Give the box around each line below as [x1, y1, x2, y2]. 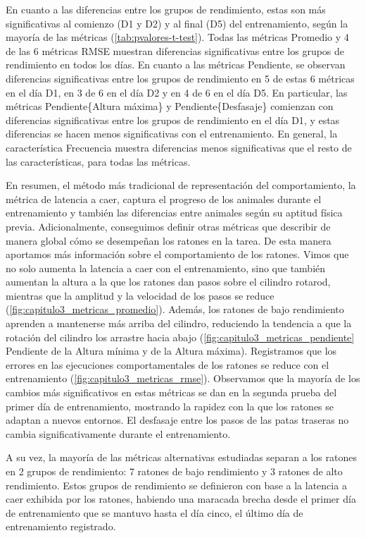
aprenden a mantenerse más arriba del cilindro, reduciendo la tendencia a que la [6, 316, 352, 331]
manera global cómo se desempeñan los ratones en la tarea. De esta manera [6, 233, 332, 247]
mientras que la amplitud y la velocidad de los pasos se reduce [6, 288, 274, 302]
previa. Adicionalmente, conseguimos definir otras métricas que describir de [6, 219, 331, 233]
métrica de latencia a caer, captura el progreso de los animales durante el [6, 191, 322, 206]
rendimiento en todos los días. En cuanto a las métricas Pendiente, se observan [6, 57, 346, 72]
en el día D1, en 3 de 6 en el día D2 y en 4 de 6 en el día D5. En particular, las [6, 85, 348, 99]
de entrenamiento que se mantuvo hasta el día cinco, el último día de [6, 505, 303, 520]
